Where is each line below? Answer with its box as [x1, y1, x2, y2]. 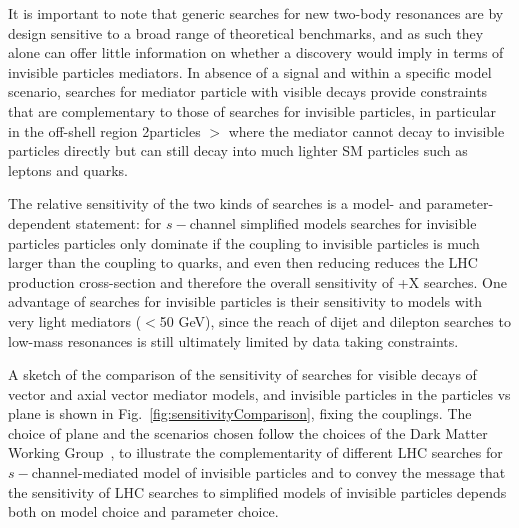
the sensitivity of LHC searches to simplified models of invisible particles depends [8, 481, 507, 502]
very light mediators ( [8, 310, 142, 331]
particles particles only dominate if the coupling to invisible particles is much [8, 232, 480, 253]
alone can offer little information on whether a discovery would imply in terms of [8, 42, 504, 63]
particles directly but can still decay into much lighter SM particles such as [8, 140, 468, 161]
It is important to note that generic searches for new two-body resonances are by [8, 3, 504, 23]
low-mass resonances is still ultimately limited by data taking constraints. [8, 330, 459, 351]
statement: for [75, 212, 162, 233]
